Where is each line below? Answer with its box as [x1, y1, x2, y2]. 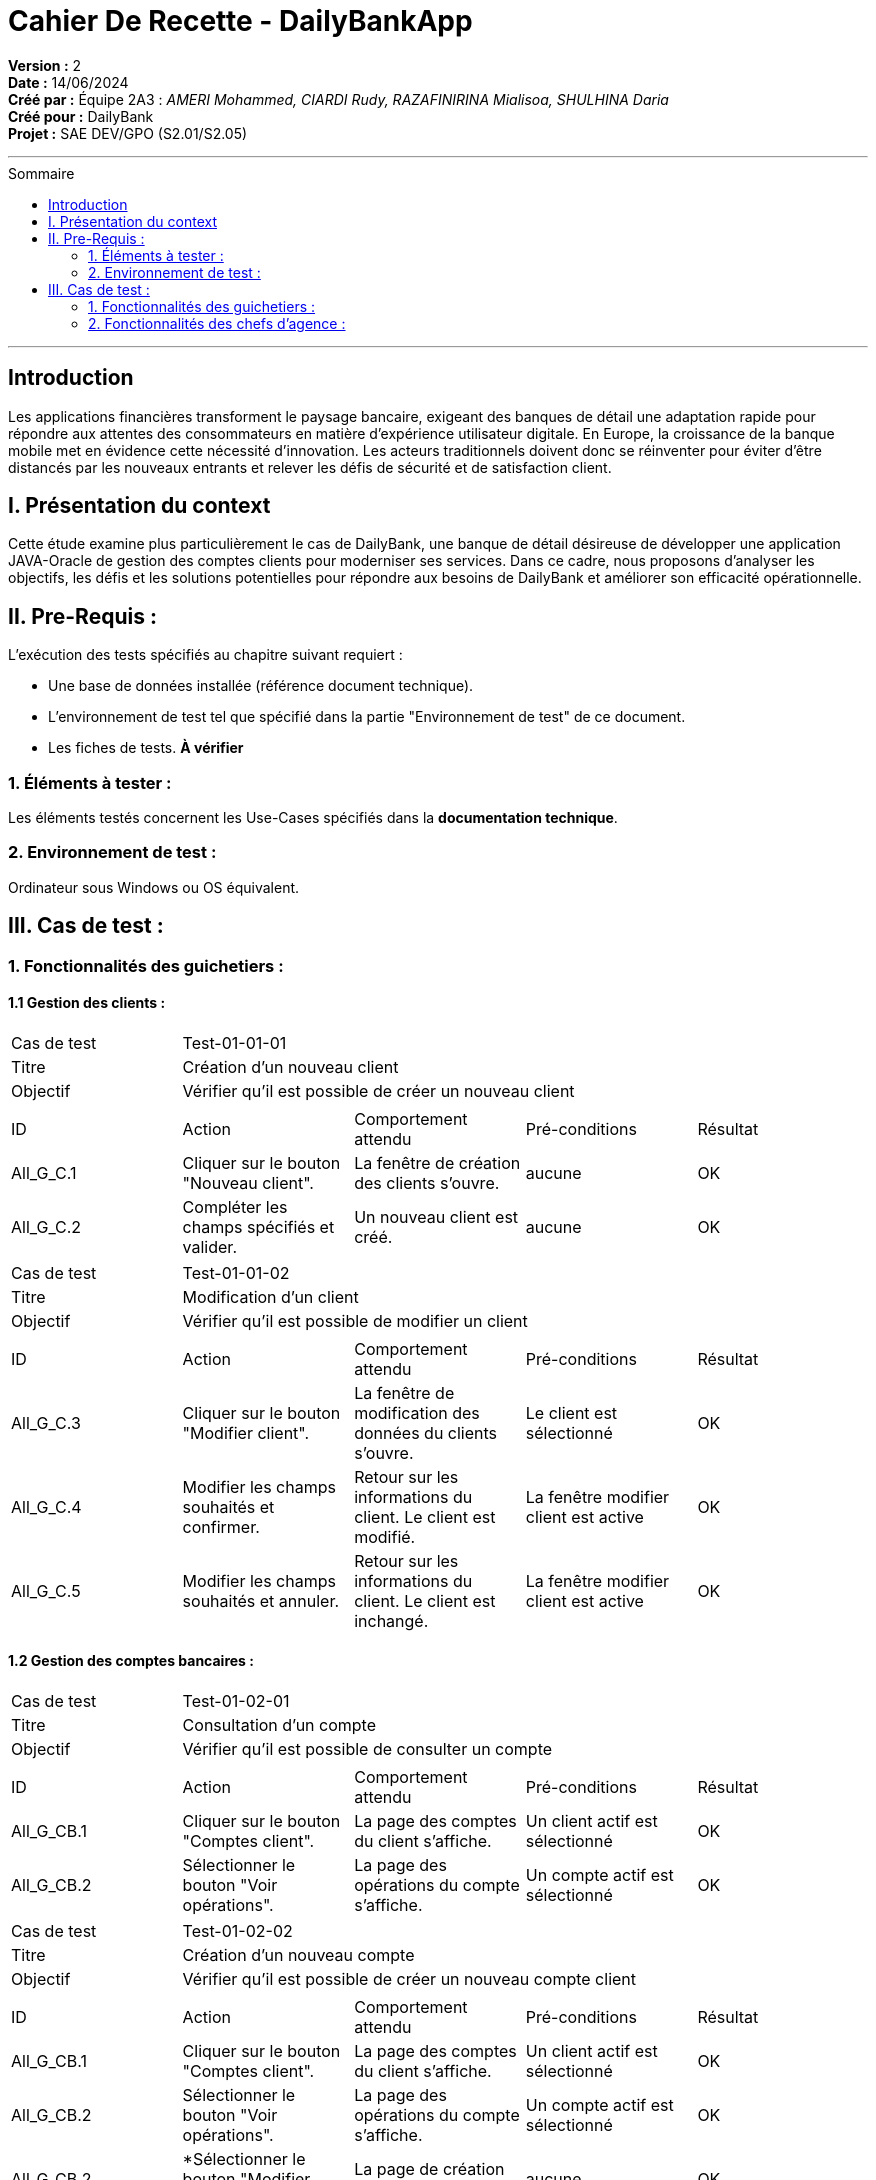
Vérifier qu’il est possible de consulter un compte [182, 1739, 553, 1760]
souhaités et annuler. [182, 1590, 340, 1611]
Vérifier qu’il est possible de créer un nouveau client [182, 1080, 575, 1101]
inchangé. [354, 1610, 429, 1631]
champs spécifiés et [182, 1216, 335, 1237]
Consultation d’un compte [182, 1715, 376, 1736]
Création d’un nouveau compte [182, 1945, 415, 1966]
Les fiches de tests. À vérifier [48, 739, 244, 757]
